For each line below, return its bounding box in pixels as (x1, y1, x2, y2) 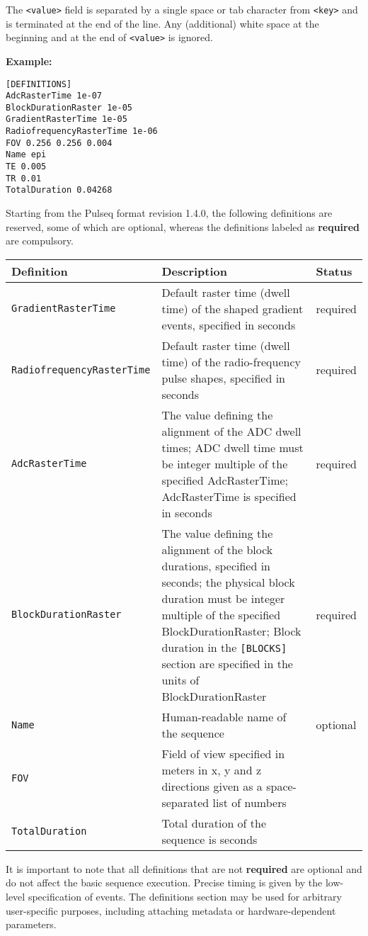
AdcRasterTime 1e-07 (6, 91, 103, 101)
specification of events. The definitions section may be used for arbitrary (28, 889, 342, 904)
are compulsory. (6, 233, 74, 248)
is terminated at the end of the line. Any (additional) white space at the (6, 16, 319, 30)
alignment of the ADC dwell (161, 422, 301, 439)
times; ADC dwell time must (161, 439, 304, 456)
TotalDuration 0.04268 (6, 185, 113, 196)
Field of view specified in (161, 745, 285, 762)
